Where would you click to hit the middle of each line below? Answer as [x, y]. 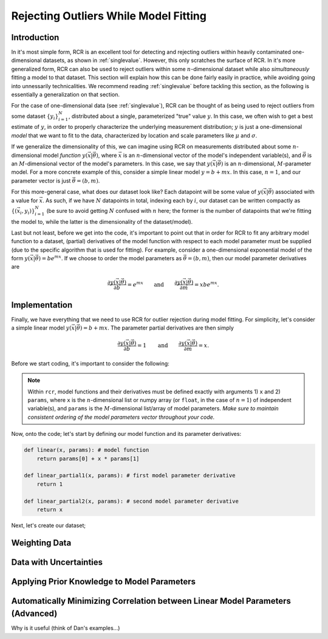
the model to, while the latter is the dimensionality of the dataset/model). [102, 221]
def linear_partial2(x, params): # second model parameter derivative [132, 501]
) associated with [293, 192]
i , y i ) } [28, 212]
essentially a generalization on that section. [65, 95]
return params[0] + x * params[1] [88, 458]
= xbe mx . [207, 284]
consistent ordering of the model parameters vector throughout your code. [121, 417]
